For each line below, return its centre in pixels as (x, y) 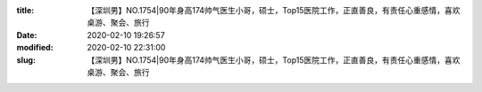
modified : (35, 48)
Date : (27, 34)
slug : (26, 60)
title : (25, 10)
